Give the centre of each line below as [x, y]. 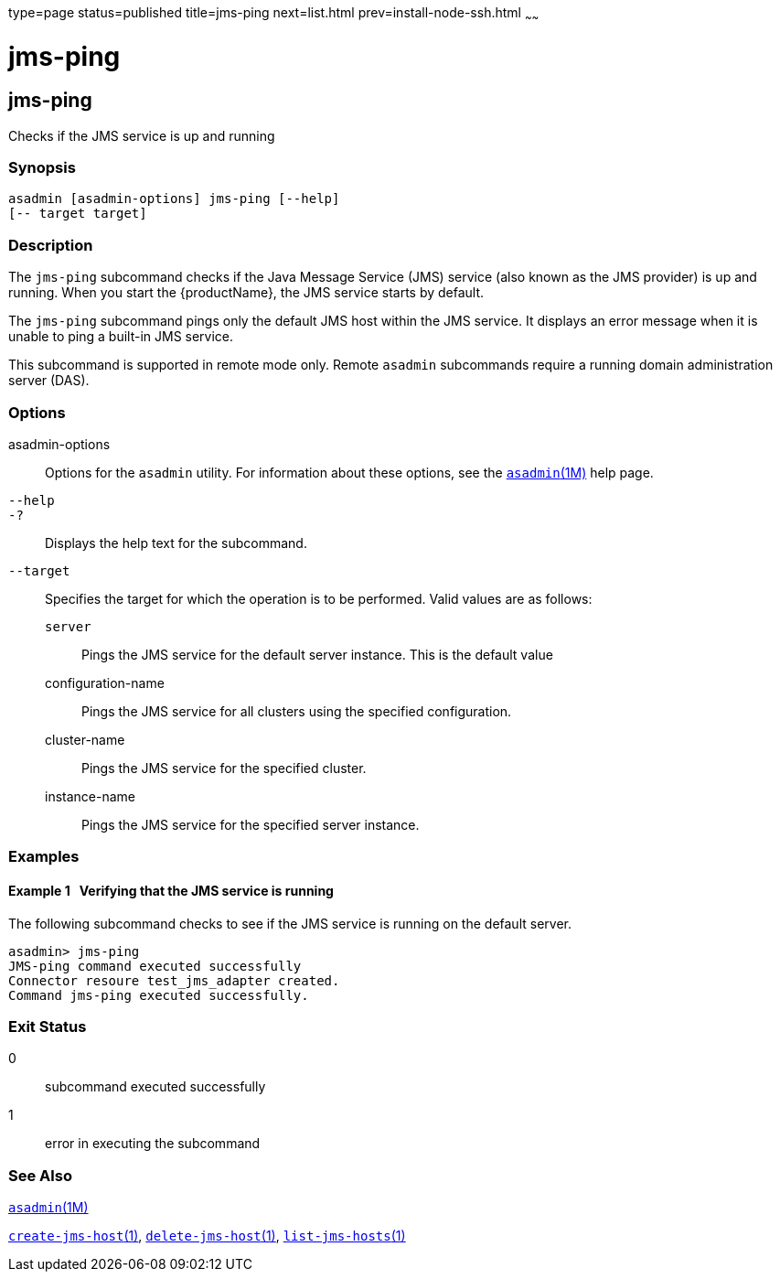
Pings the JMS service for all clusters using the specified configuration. [297, 711]
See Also [40, 1175]
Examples [44, 857]
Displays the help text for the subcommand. [176, 543]
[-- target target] [78, 214]
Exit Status [48, 1026]
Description [51, 245]
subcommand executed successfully [155, 1087]
